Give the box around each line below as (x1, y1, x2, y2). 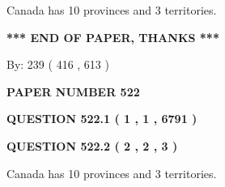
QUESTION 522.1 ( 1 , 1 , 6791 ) (6, 110, 197, 127)
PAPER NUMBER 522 (6, 83, 140, 100)
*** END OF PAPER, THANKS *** (6, 28, 219, 45)
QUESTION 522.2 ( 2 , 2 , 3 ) (6, 137, 178, 154)
